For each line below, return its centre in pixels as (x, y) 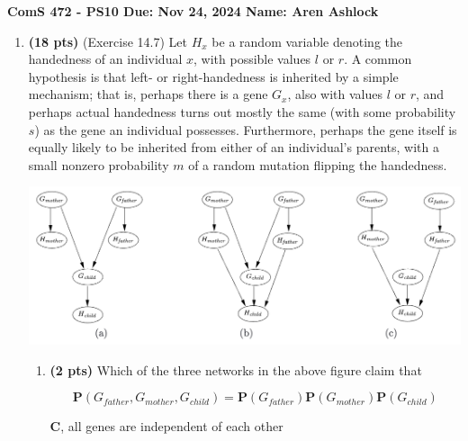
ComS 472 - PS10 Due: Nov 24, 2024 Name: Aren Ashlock (193, 11)
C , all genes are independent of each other (166, 426)
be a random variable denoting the (307, 41)
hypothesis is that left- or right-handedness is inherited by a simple (213, 76)
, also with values (335, 94)
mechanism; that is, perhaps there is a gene (148, 94)
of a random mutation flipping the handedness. (318, 164)
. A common (378, 59)
